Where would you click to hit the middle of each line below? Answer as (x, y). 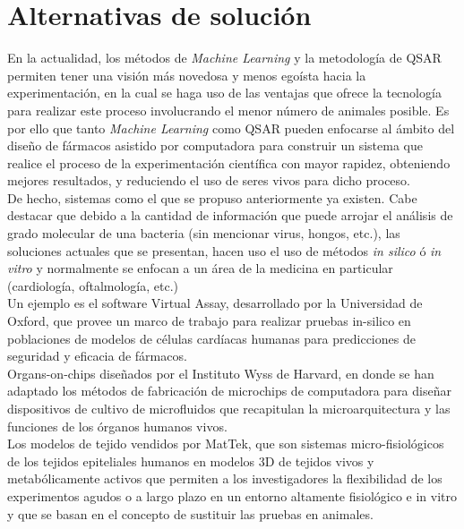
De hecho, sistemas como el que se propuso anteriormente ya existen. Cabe (212, 197)
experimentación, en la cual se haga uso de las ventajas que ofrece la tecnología (224, 93)
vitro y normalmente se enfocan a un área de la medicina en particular (200, 268)
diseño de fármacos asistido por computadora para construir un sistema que (215, 145)
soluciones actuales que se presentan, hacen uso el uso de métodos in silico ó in (224, 250)
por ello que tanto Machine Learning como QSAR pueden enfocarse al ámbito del (231, 128)
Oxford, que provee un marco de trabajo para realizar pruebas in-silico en (209, 321)
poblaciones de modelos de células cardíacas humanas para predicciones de (211, 338)
